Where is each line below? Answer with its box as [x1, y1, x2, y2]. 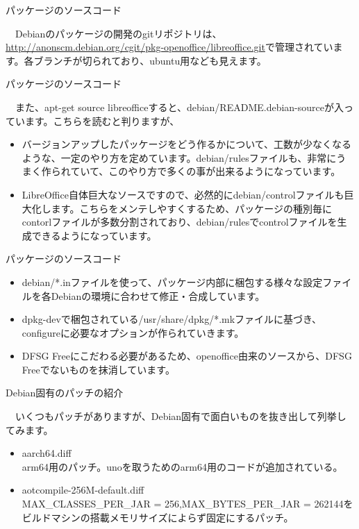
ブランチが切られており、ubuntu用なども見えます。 [33, 53, 267, 67]
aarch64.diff [22, 446, 72, 460]
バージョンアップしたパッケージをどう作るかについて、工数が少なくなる [22, 137, 352, 151]
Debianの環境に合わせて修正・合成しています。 [51, 288, 265, 303]
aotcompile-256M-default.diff [22, 482, 144, 497]
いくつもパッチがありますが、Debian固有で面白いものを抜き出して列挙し [15, 409, 347, 423]
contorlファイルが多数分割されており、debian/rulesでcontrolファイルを [22, 215, 337, 229]
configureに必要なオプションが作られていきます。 [22, 325, 244, 339]
